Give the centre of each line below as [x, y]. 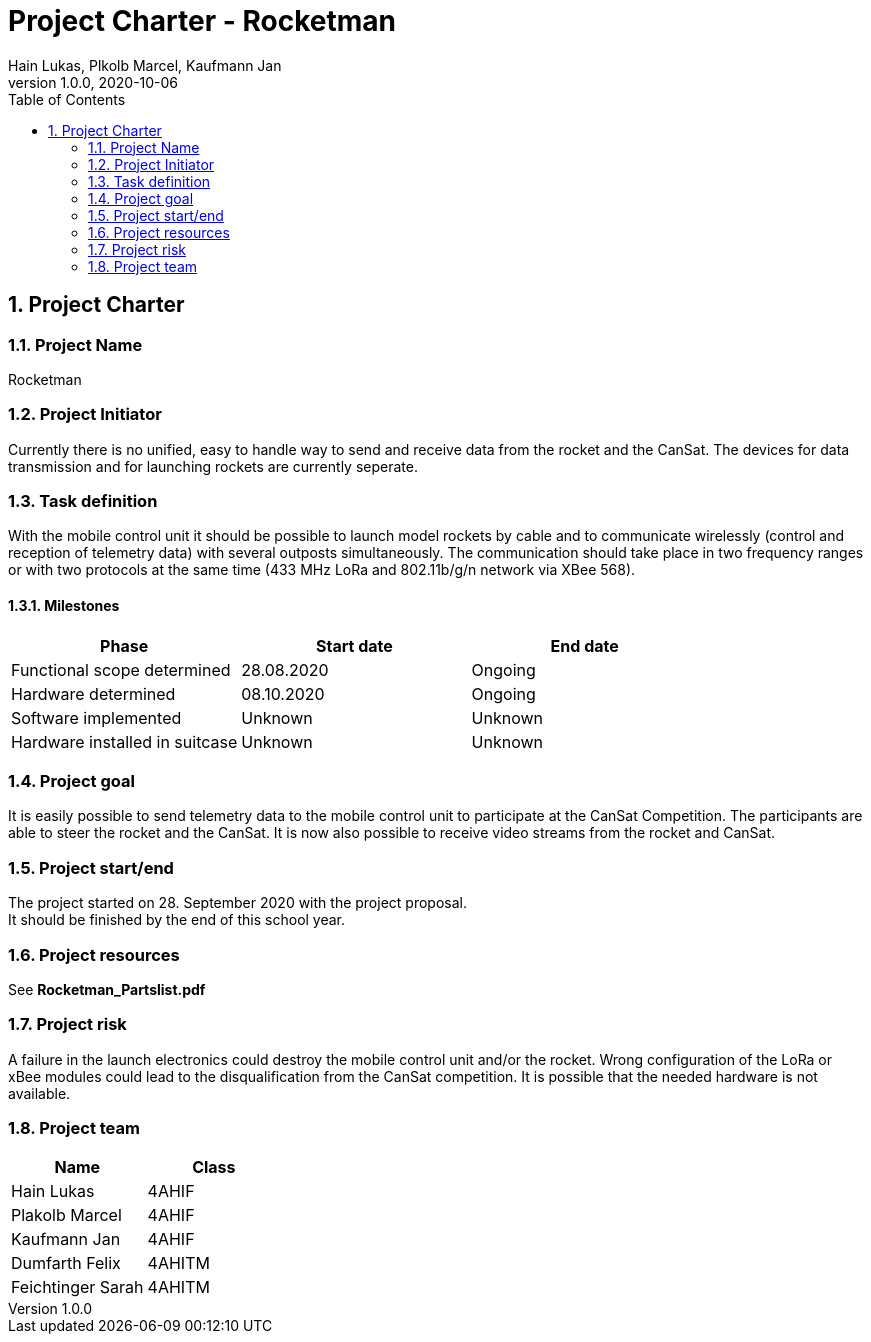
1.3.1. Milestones [64, 606]
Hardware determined [93, 693]
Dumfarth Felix [66, 1263]
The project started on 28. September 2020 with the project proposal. [237, 903]
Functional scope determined [121, 669]
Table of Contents [67, 99]
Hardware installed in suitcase [124, 741]
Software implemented [96, 717]
